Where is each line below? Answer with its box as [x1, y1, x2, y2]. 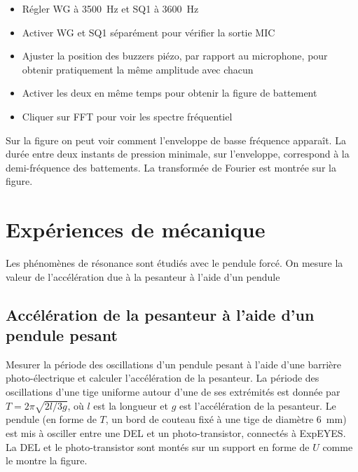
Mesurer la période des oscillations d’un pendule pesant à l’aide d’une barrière [6, 356, 341, 371]
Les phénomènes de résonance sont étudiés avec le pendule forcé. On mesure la [6, 256, 343, 270]
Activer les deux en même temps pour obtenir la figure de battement [22, 85, 317, 100]
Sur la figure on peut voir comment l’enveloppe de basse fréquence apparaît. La [6, 132, 346, 147]
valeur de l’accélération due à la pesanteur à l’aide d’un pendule [6, 269, 280, 284]
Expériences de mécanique [6, 215, 266, 244]
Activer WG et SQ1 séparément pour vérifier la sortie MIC [22, 25, 275, 39]
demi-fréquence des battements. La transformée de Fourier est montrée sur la [6, 160, 336, 174]
